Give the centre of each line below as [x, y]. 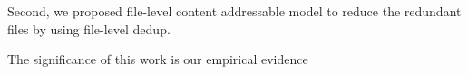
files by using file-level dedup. [89, 28]
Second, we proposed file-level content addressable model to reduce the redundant [234, 11]
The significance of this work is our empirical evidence [158, 59]
